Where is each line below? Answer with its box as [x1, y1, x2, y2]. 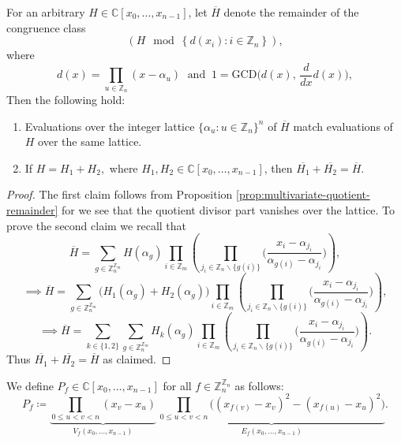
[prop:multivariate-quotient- [236, 186, 370, 203]
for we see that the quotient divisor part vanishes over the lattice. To [62, 201, 395, 218]
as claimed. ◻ [103, 351, 171, 367]
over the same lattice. [38, 133, 142, 150]
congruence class [6, 19, 86, 35]
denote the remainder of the [223, 4, 359, 20]
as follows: [234, 377, 284, 393]
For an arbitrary [6, 4, 85, 20]
